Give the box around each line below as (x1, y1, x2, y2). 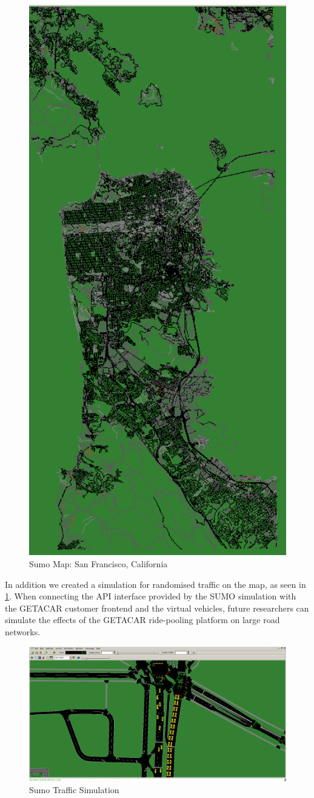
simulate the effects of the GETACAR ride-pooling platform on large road (5, 613, 280, 626)
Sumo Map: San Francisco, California (29, 558, 168, 570)
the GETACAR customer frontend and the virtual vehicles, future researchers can (5, 601, 309, 614)
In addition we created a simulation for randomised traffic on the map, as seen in (5, 578, 306, 590)
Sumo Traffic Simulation (29, 783, 119, 796)
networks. (5, 625, 41, 638)
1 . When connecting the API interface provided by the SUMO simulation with (5, 590, 296, 602)
